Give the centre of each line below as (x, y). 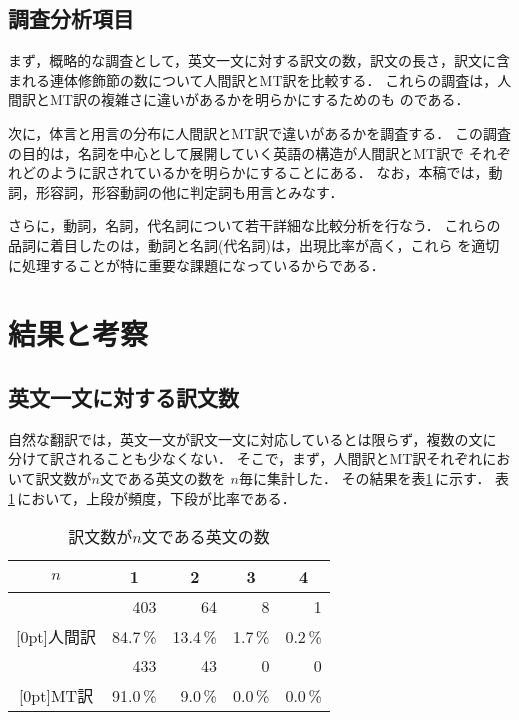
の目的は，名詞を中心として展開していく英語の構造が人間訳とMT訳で (236, 152)
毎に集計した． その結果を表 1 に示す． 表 (374, 477)
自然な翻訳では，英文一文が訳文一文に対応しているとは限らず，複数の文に (252, 438)
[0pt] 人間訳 (56, 637)
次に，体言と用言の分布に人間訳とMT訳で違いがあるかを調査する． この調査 (259, 132)
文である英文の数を (163, 477)
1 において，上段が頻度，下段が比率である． (152, 497)
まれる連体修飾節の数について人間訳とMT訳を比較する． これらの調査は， (253, 79)
